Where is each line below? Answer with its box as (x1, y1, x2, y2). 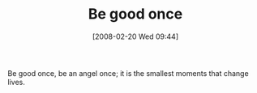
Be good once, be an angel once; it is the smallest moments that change (7, 68, 249, 78)
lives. (7, 77, 25, 87)
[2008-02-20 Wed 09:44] (92, 32, 179, 41)
